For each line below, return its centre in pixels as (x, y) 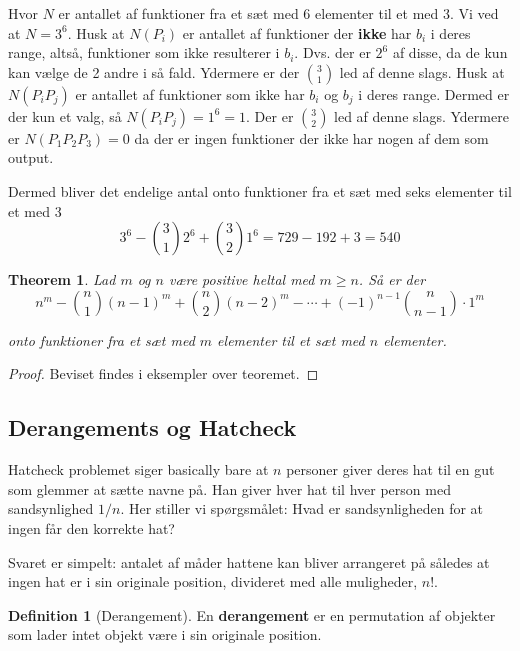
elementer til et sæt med (291, 339)
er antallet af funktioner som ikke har (190, 93)
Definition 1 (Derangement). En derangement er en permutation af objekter (252, 614)
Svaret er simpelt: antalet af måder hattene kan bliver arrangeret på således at (249, 561)
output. (31, 157)
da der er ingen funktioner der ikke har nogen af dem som (311, 137)
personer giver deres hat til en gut (390, 469)
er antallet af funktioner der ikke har (297, 32)
